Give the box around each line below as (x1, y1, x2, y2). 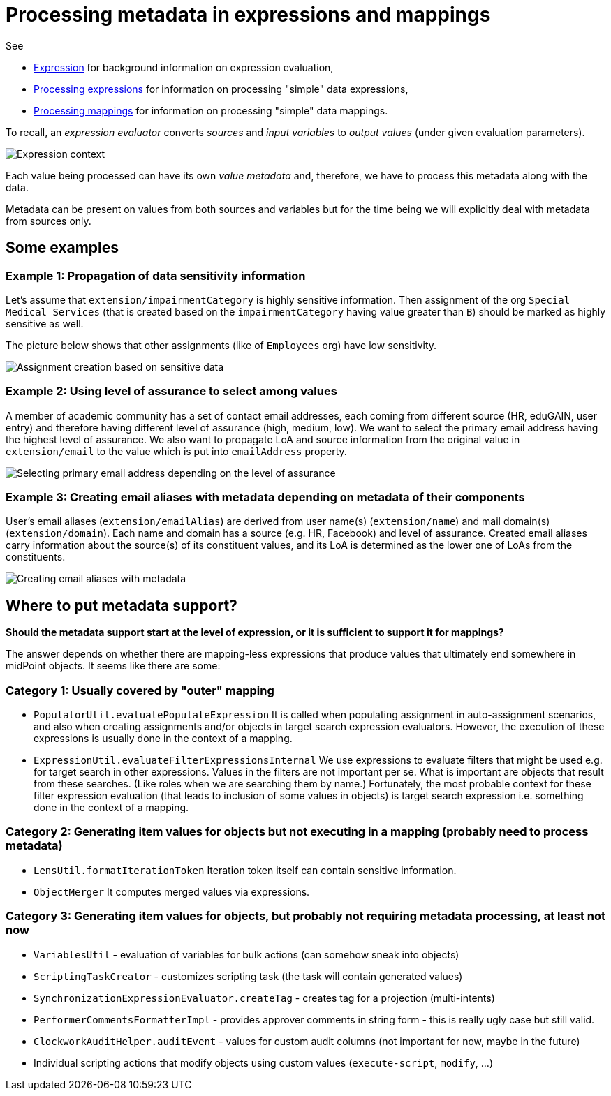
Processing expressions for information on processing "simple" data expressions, (34, 82, 408, 95)
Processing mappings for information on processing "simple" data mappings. (34, 104, 388, 117)
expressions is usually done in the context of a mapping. (34, 732, 293, 745)
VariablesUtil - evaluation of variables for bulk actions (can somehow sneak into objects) (34, 948, 459, 961)
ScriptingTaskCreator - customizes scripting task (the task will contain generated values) (34, 970, 463, 982)
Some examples (6, 239, 119, 257)
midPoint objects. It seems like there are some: (6, 660, 221, 672)
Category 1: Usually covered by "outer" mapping (6, 683, 274, 697)
